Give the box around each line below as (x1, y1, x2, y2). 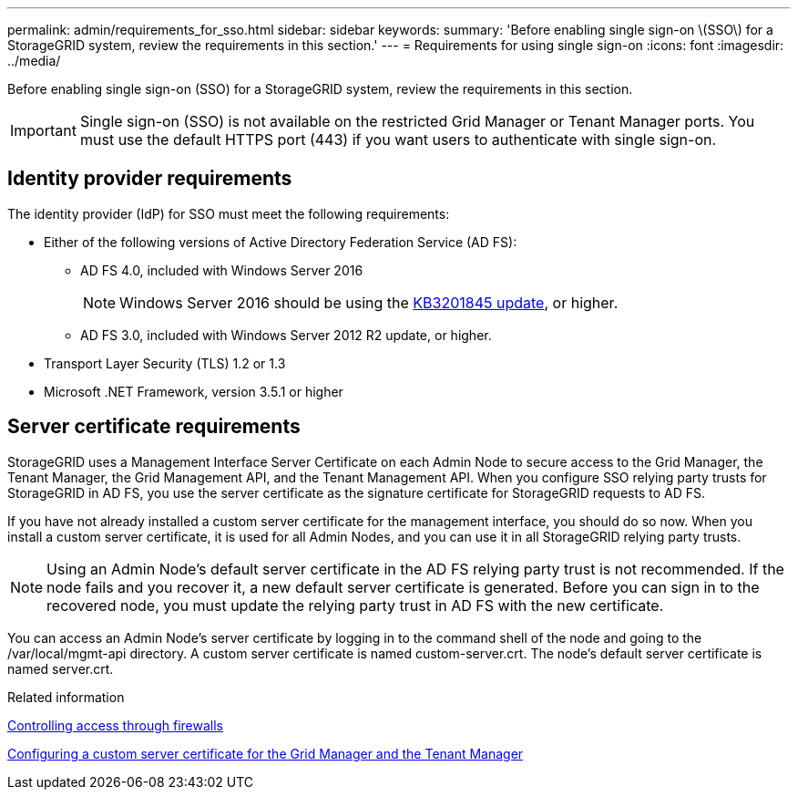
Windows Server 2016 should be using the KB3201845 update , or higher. (119, 293, 619, 312)
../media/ (7, 53, 61, 68)
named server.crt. (7, 660, 114, 677)
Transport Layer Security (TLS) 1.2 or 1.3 (44, 355, 286, 371)
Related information (7, 688, 125, 705)
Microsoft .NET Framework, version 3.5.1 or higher (44, 383, 343, 399)
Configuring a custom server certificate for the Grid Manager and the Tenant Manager (7, 745, 524, 761)
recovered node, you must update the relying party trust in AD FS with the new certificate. (46, 595, 664, 615)
